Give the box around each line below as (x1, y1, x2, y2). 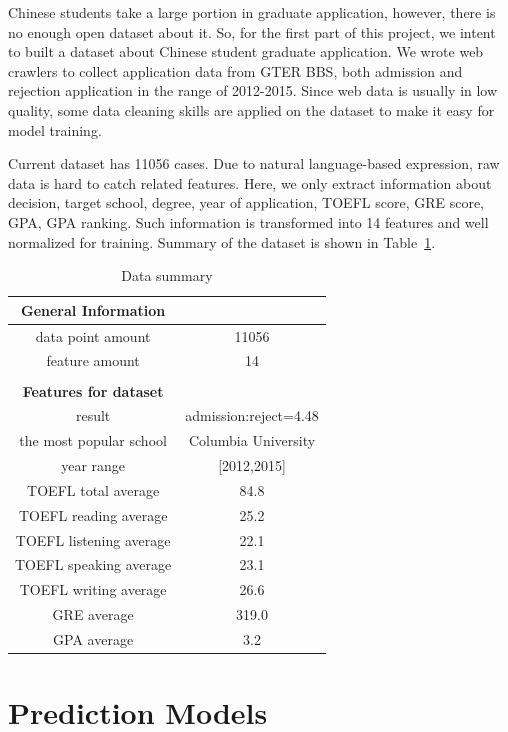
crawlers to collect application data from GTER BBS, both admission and (8, 60, 463, 81)
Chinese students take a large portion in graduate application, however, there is (8, 2, 496, 22)
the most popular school (19, 430, 167, 451)
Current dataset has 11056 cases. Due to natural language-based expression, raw (8, 153, 500, 174)
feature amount (46, 350, 140, 371)
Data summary (121, 265, 213, 286)
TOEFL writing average (19, 579, 167, 600)
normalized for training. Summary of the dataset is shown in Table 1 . (8, 231, 436, 252)
